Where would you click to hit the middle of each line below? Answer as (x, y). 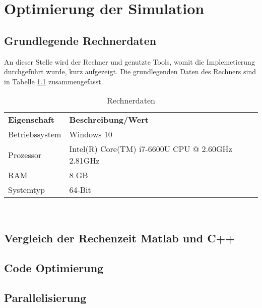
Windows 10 (91, 134)
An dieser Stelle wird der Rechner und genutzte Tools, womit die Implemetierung (129, 61)
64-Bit (80, 190)
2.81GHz (84, 161)
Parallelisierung (45, 297)
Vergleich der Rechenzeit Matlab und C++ (120, 238)
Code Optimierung (54, 268)
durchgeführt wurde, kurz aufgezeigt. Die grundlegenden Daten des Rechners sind (130, 71)
